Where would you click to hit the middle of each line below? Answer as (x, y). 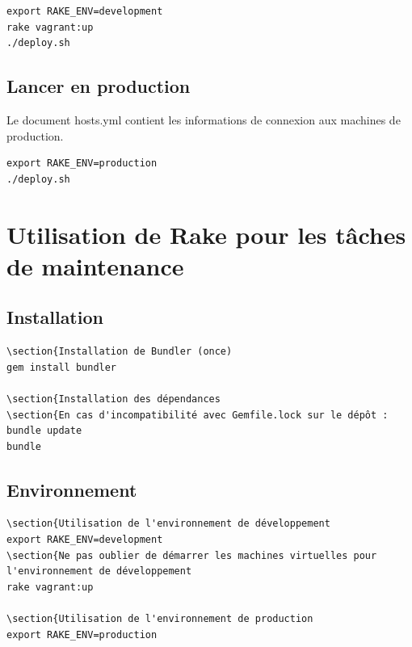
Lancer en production (99, 86)
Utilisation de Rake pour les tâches (206, 234)
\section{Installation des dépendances (114, 399)
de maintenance (95, 265)
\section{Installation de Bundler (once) (120, 352)
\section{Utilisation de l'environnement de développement (168, 524)
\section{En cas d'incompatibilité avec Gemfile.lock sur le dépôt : (198, 415)
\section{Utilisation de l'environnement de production (160, 619)
